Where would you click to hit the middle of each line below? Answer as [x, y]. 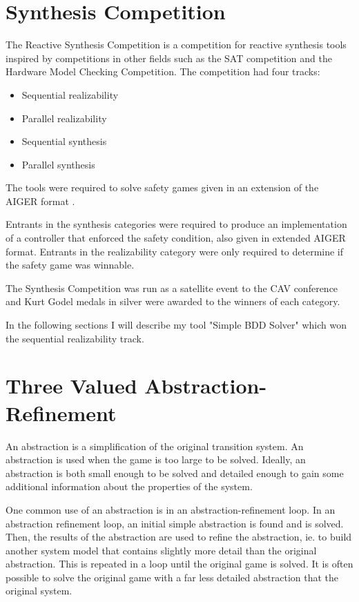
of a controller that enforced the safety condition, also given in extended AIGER [176, 238]
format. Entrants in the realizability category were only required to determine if [175, 251]
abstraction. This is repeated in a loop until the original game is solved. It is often [179, 564]
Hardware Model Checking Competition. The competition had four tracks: [163, 71]
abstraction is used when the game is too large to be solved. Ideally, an [156, 459]
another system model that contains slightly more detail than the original [161, 550]
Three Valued [71, 386]
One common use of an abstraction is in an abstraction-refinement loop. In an [171, 509]
